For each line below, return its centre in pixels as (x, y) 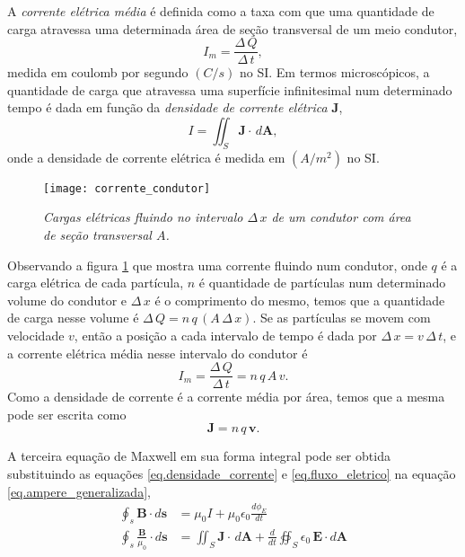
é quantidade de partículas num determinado (322, 283)
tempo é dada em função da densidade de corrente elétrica (167, 107)
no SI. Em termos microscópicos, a (334, 72)
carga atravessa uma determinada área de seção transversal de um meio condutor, (232, 28)
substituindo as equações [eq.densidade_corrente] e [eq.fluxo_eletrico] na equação (232, 474)
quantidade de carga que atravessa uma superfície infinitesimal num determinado (230, 89)
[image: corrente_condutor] (127, 188)
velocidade (36, 336)
